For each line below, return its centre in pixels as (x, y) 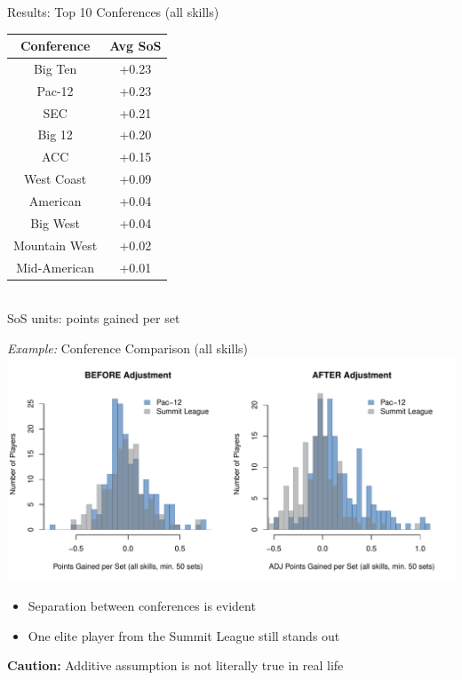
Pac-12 (55, 90)
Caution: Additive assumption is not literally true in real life (175, 665)
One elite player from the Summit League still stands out (184, 635)
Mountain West (56, 245)
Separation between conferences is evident (142, 605)
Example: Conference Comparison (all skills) (128, 348)
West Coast (56, 179)
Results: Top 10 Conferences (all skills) (113, 12)
